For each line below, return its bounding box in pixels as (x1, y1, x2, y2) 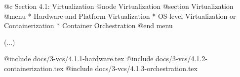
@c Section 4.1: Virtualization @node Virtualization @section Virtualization (4, 1, 234, 11)
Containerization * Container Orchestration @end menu (4, 20, 173, 31)
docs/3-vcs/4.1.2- (156, 53, 207, 64)
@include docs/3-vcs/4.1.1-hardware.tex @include (4, 53, 154, 64)
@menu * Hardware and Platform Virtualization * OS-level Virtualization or (4, 10, 236, 21)
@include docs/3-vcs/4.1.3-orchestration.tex (66, 63, 198, 73)
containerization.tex (4, 63, 64, 73)
